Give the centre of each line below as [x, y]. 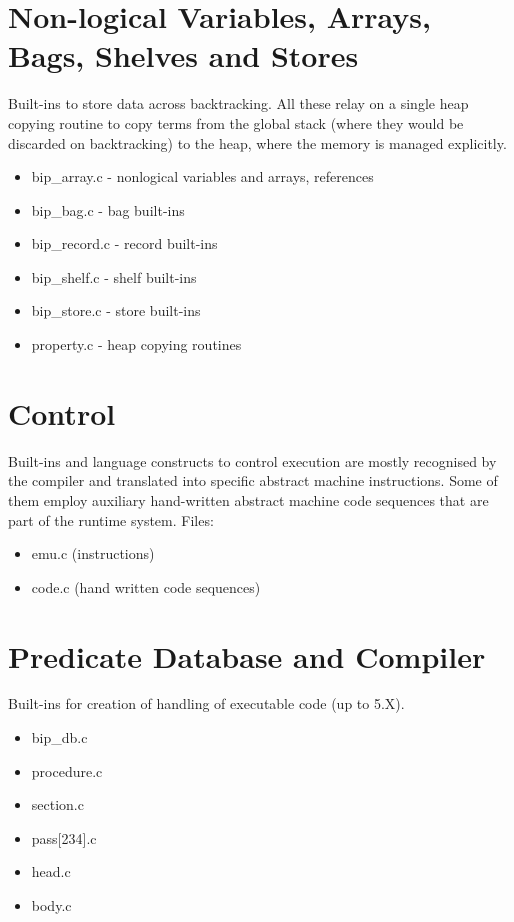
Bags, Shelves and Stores [183, 55]
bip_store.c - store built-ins [116, 310]
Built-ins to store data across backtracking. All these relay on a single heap [238, 103]
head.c [51, 871]
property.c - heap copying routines [136, 344]
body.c [51, 905]
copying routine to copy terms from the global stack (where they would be [236, 122]
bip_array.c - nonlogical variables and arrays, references [202, 176]
